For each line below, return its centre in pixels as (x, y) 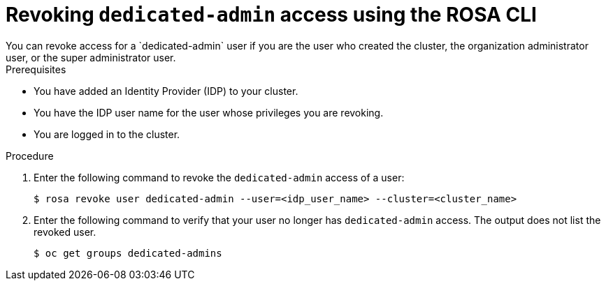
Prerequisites (36, 69)
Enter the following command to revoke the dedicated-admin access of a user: (219, 177)
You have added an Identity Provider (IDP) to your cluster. (166, 91)
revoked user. (65, 232)
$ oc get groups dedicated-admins (128, 253)
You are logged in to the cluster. (107, 134)
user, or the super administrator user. (91, 57)
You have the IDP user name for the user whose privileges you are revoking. (209, 112)
